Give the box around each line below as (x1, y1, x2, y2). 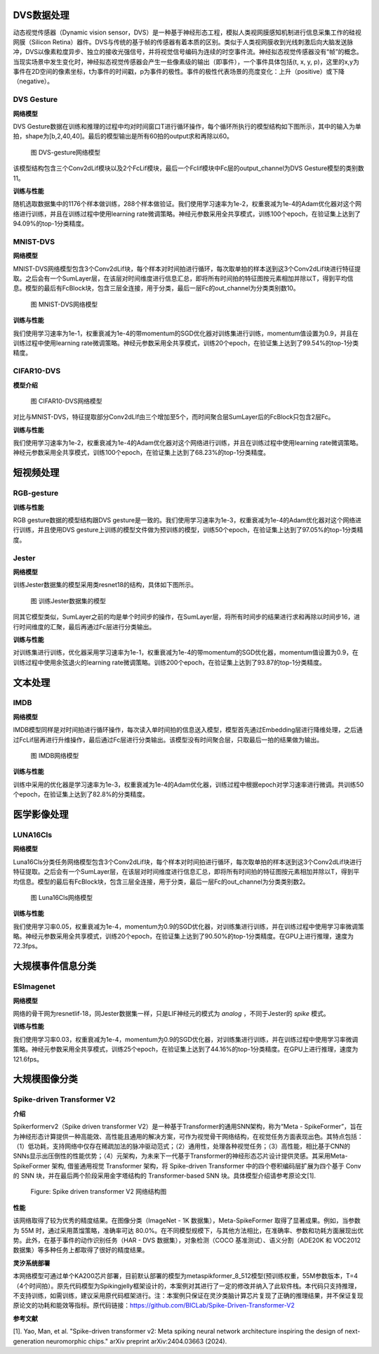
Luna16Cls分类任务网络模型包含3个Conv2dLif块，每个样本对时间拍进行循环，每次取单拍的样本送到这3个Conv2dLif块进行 (13, 858, 362, 866)
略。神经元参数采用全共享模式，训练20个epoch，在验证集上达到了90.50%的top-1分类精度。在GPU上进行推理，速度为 (13, 932, 354, 941)
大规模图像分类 (13, 1073, 78, 1085)
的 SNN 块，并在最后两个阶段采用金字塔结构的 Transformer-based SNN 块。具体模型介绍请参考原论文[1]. (13, 1171, 316, 1180)
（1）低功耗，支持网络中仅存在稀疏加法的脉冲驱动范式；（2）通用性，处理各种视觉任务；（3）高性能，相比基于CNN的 (13, 1142, 351, 1150)
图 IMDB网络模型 (30, 752, 79, 760)
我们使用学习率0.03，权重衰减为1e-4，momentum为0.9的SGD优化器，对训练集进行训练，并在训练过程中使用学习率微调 (13, 1035, 359, 1043)
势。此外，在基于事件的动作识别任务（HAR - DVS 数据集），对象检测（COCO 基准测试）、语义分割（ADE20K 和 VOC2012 (13, 1236, 361, 1244)
